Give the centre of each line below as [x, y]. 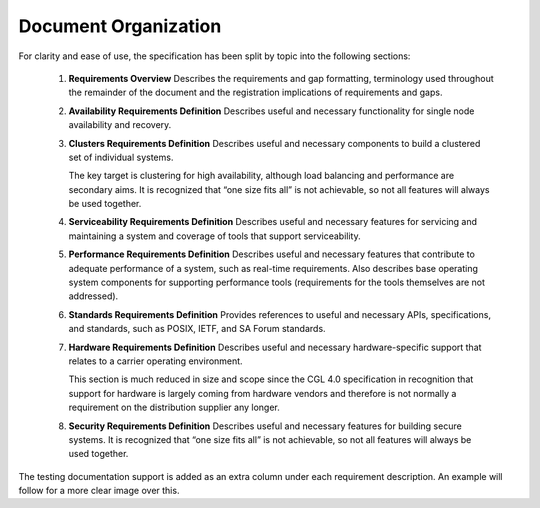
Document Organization [120, 26]
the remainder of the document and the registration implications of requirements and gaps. [255, 92]
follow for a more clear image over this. [99, 491]
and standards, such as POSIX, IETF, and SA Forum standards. [197, 329]
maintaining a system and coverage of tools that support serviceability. [214, 236]
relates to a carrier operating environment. [156, 361]
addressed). [93, 296]
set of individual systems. [121, 157]
